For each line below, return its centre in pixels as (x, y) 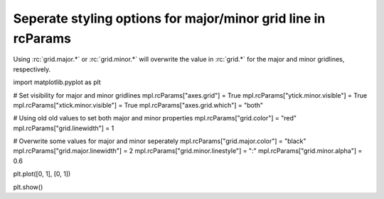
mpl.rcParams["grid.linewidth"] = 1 (64, 128)
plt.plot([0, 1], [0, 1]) (42, 174)
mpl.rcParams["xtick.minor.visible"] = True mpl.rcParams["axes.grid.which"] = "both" (138, 105)
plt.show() (28, 187)
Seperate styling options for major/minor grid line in (169, 18)
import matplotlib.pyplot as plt (57, 82)
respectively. (32, 69)
